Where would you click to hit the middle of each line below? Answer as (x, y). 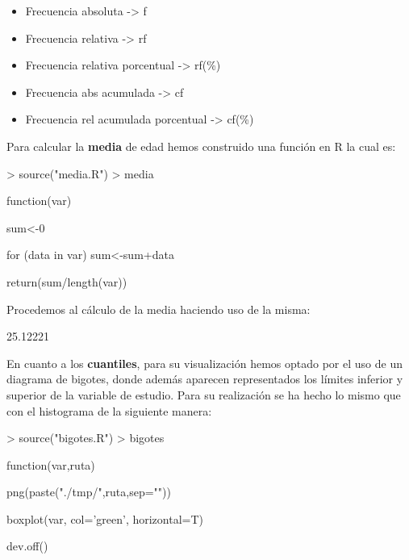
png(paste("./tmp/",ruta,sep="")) (89, 492)
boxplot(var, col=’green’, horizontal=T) (105, 518)
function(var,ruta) (51, 464)
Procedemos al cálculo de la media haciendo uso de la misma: (159, 309)
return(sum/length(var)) (67, 281)
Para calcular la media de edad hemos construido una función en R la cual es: (201, 146)
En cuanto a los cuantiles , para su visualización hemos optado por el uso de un (204, 363)
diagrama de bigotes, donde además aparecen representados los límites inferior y (205, 379)
